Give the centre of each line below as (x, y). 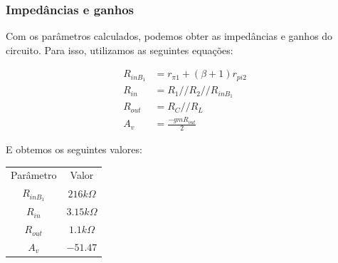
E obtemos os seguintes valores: (74, 149)
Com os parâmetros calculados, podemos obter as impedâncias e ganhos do (169, 36)
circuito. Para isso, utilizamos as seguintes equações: (120, 50)
